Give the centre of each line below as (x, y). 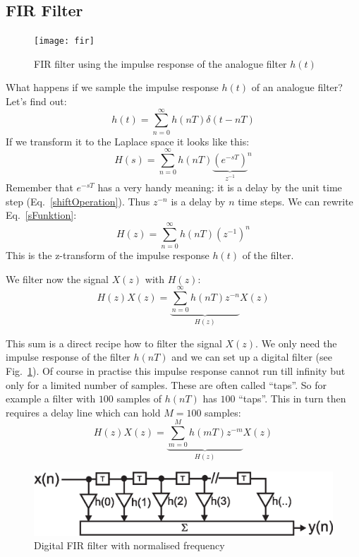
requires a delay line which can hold (83, 412)
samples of (139, 399)
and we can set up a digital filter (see (252, 357)
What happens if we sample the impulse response (112, 87)
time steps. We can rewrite (296, 201)
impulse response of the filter (68, 357)
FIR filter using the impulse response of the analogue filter (160, 63)
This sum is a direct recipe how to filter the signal (114, 343)
